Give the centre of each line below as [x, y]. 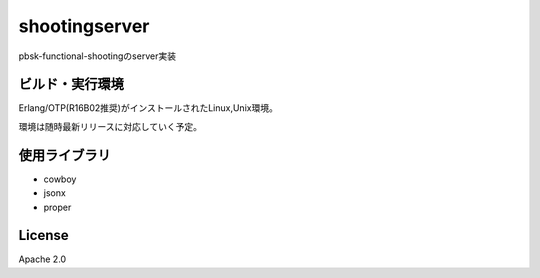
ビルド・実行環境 [71, 84]
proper [57, 207]
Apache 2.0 [42, 259]
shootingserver [84, 26]
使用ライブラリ [64, 155]
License [43, 235]
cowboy [60, 179]
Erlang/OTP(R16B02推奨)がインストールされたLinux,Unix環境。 [148, 108]
